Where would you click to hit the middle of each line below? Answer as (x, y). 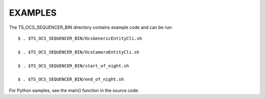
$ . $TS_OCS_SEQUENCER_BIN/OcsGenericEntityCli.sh (80, 38)
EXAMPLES (33, 13)
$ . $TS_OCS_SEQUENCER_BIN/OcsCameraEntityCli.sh (79, 52)
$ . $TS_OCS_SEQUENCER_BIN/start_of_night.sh (74, 66)
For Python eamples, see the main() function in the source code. (74, 90)
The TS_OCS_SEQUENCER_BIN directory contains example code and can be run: (91, 27)
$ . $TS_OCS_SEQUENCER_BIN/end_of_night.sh (71, 79)
